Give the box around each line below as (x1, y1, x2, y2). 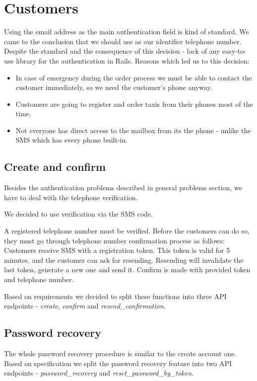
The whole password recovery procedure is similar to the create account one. (4, 348, 237, 358)
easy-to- (222, 46, 246, 56)
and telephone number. (4, 274, 74, 285)
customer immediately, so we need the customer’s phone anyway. (15, 82, 212, 92)
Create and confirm (4, 159, 106, 174)
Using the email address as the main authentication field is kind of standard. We (4, 26, 249, 37)
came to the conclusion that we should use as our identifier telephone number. (4, 36, 242, 46)
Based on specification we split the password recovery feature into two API (4, 358, 232, 368)
